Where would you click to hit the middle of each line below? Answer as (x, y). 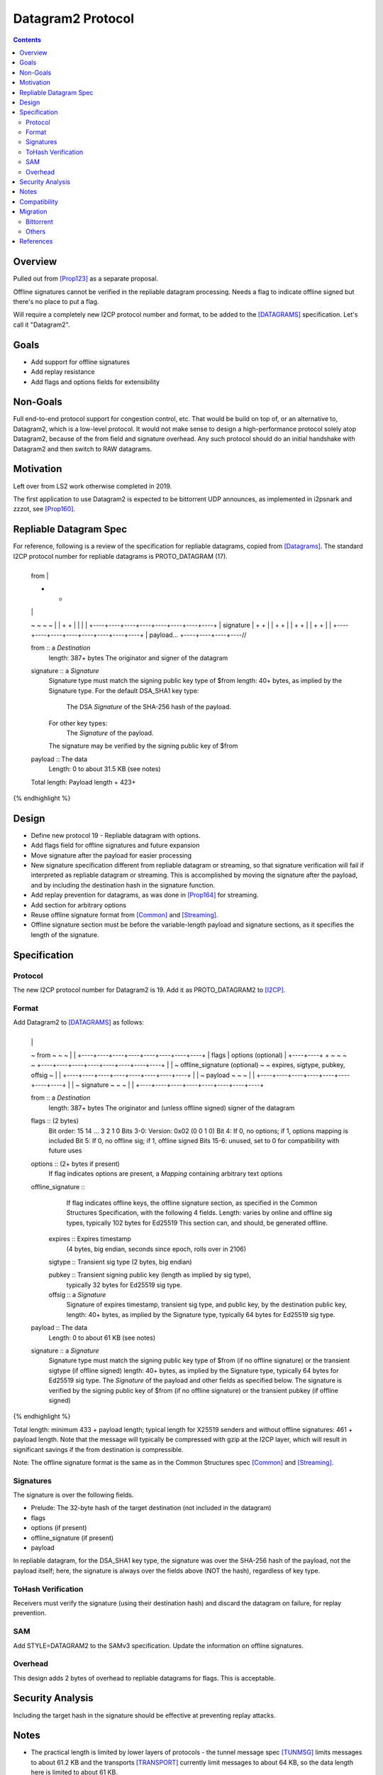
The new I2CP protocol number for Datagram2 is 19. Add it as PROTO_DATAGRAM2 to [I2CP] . (149, 990)
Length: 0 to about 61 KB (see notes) (102, 1338)
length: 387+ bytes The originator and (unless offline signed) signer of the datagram (172, 1108)
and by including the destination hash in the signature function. (123, 885)
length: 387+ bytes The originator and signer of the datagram (138, 657)
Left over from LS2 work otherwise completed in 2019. (93, 486)
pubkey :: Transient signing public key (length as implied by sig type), (150, 1275)
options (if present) (59, 1528)
